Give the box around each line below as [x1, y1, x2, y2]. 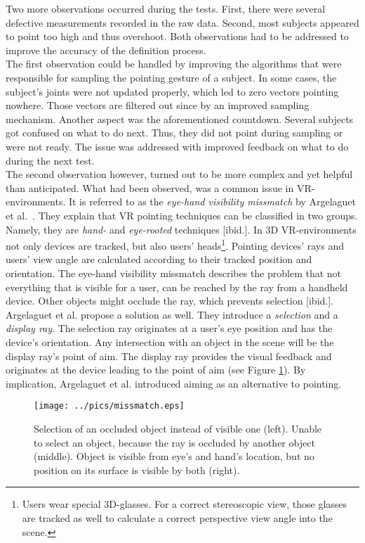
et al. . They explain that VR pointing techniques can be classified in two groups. [6, 207, 358, 222]
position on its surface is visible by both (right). [34, 462, 240, 477]
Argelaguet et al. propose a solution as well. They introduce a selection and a [6, 307, 338, 321]
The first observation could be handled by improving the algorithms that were [6, 56, 342, 71]
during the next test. [6, 153, 95, 167]
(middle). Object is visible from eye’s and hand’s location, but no [34, 449, 314, 464]
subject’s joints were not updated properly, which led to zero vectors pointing [6, 84, 339, 98]
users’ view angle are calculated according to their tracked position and [6, 252, 312, 267]
